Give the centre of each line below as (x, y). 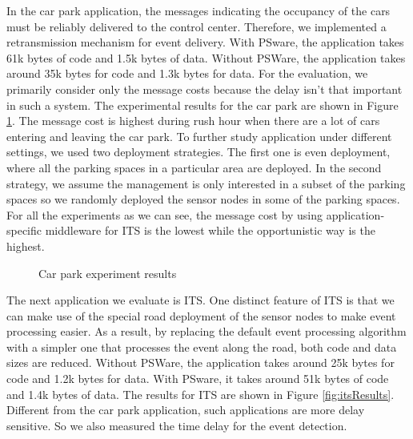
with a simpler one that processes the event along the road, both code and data (202, 346)
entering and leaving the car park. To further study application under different (199, 136)
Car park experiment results (108, 273)
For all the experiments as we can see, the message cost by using (165, 214)
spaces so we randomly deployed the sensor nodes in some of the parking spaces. (203, 199)
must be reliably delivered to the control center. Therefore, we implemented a (196, 26)
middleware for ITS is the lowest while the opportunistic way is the (210, 230)
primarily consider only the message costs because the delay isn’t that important (204, 89)
